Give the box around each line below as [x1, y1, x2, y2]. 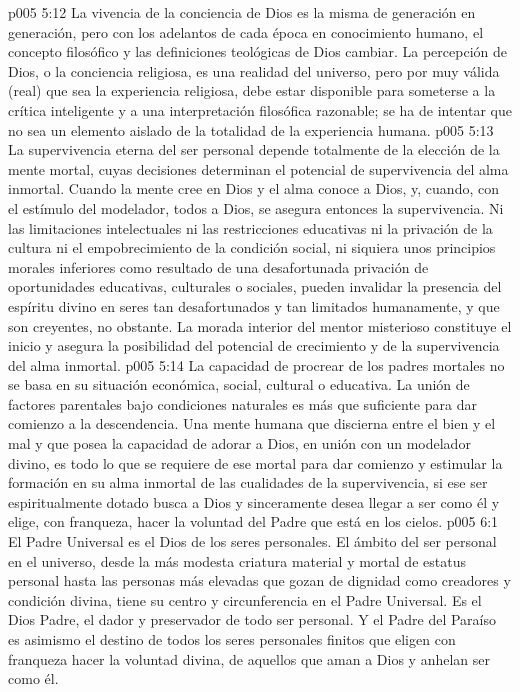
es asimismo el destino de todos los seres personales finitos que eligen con [8, 629, 456, 649]
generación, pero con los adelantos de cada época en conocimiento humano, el [8, 21, 484, 42]
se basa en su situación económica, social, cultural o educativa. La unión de [8, 374, 470, 395]
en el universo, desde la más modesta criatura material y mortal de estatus [8, 550, 466, 571]
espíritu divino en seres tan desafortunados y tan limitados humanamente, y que [8, 295, 500, 316]
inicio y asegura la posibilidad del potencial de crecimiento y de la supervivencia [8, 335, 500, 356]
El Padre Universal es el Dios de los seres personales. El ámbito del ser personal [8, 531, 497, 552]
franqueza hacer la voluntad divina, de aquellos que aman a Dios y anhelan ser [8, 648, 491, 669]
